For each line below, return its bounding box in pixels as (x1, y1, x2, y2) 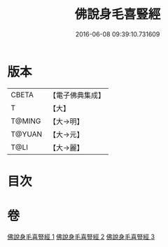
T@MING (10, 116, 41, 126)
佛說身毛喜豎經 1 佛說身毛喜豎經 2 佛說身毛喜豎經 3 (7, 232, 155, 241)
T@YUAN (10, 129, 43, 139)
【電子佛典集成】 (48, 90, 106, 100)
